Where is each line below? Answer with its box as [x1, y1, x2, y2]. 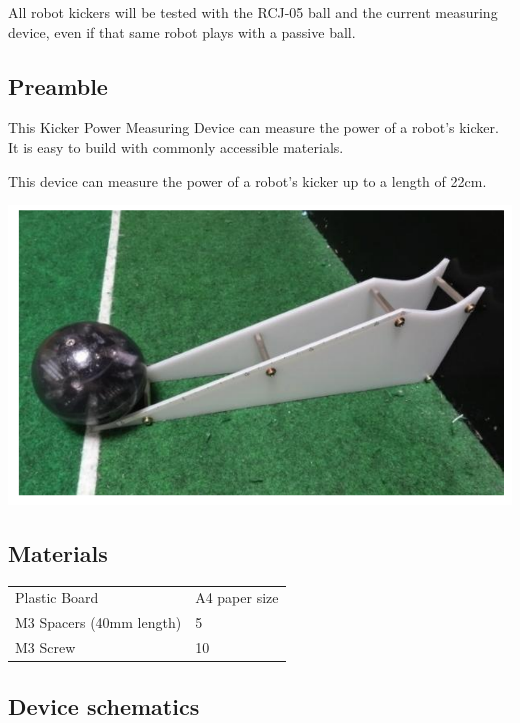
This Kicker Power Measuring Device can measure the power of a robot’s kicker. [8, 117, 499, 138]
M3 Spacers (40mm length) [15, 612, 182, 633]
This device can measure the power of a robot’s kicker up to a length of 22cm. [8, 170, 487, 191]
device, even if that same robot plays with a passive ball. [8, 21, 356, 42]
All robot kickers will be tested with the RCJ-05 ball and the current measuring [8, 2, 498, 22]
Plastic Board [15, 587, 99, 608]
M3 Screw [15, 637, 76, 658]
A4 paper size [195, 587, 279, 608]
